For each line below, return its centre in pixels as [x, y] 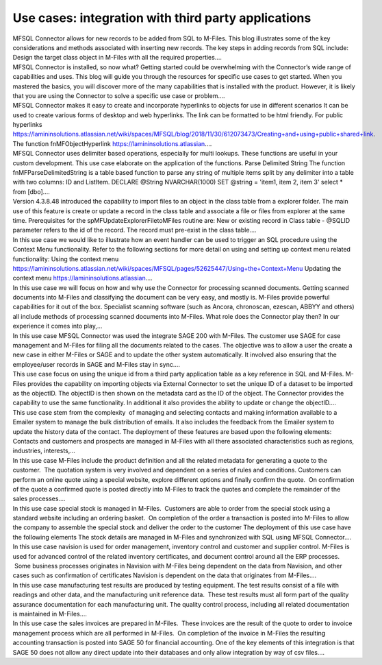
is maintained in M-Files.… [50, 614]
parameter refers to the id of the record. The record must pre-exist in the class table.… [135, 230]
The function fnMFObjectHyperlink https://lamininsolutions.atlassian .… [112, 143]
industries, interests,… [44, 451]
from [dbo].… [31, 191]
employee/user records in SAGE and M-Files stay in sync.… [97, 364]
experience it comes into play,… [58, 326]
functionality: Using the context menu [66, 259]
